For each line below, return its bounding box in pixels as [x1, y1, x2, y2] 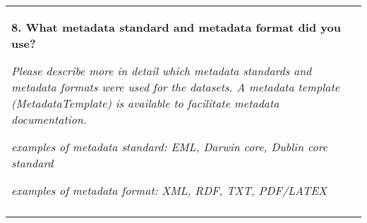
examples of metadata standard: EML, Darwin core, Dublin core [11, 139, 327, 155]
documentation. [11, 111, 87, 127]
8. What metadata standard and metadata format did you [11, 19, 341, 35]
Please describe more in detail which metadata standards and [11, 63, 312, 79]
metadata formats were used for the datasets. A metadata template [11, 79, 340, 95]
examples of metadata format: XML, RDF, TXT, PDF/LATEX [11, 182, 327, 198]
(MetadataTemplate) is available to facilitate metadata [11, 95, 279, 111]
